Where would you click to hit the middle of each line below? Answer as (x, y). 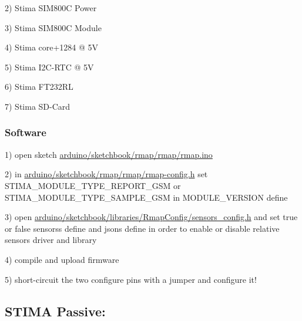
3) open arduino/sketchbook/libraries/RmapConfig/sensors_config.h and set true (151, 217)
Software (26, 132)
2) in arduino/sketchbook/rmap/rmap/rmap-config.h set (106, 174)
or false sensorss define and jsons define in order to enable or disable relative (142, 228)
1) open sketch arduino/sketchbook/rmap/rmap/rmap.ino (109, 154)
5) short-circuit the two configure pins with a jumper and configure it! (131, 279)
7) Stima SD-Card (38, 106)
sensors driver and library (51, 240)
